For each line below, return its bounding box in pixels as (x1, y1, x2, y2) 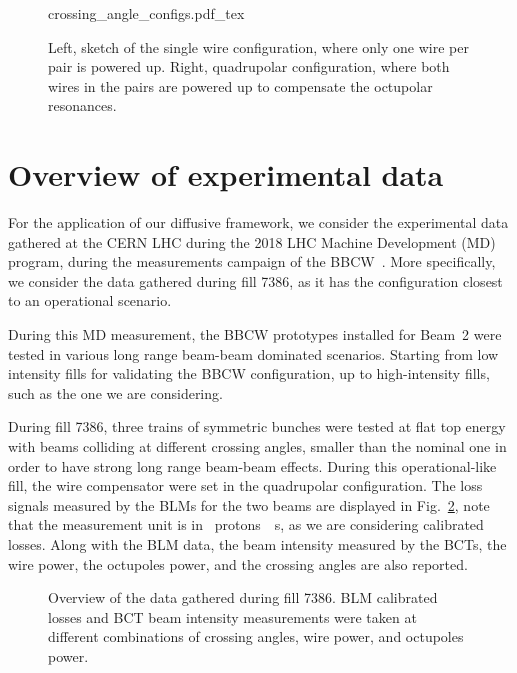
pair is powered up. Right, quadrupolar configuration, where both (48, 56, 450, 77)
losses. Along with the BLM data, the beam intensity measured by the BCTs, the (8, 534, 507, 554)
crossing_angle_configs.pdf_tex (48, 3, 245, 23)
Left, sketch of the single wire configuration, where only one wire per (48, 36, 469, 57)
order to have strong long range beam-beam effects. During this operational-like (8, 455, 497, 476)
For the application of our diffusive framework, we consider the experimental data (8, 212, 509, 233)
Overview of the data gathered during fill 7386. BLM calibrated (48, 587, 438, 608)
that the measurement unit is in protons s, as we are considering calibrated (8, 514, 484, 535)
